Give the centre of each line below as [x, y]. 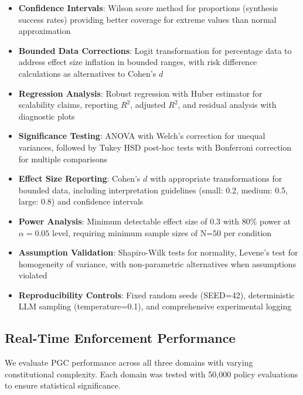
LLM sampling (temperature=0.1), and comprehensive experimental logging [155, 306]
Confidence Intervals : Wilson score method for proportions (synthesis [148, 8]
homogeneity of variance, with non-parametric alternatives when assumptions [157, 263]
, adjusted [148, 105]
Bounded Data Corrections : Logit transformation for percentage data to [155, 50]
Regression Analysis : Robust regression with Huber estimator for [140, 93]
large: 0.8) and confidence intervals [81, 201]
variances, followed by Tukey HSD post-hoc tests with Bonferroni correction [155, 147]
